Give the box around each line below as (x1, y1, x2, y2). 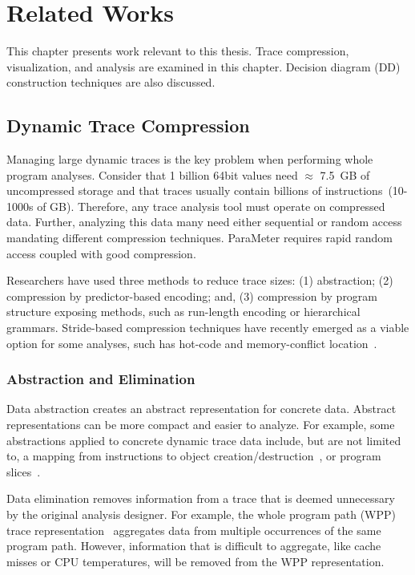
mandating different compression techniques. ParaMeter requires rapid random (6, 229, 393, 246)
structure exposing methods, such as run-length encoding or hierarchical (6, 303, 361, 320)
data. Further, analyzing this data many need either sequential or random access (6, 213, 402, 230)
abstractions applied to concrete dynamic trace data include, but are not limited (6, 431, 401, 448)
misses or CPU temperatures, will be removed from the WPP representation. (6, 553, 385, 569)
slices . (6, 463, 41, 480)
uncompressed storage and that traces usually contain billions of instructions (6, 182, 383, 199)
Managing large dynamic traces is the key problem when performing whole (6, 151, 373, 168)
